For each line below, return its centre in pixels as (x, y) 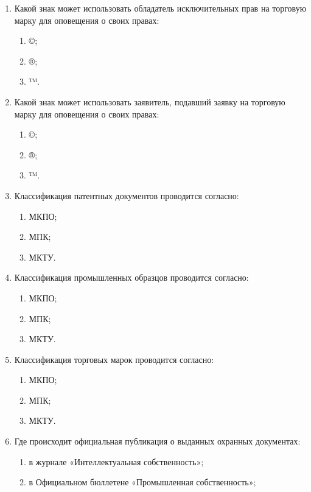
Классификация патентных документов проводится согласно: (127, 195)
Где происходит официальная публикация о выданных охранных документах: (157, 441)
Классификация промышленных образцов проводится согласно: (131, 277)
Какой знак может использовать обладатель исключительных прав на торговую (160, 8)
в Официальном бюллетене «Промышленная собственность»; (142, 482)
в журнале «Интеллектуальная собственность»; (116, 461)
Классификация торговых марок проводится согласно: (114, 359)
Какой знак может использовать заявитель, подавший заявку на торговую (150, 101)
